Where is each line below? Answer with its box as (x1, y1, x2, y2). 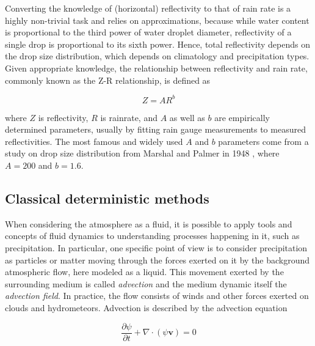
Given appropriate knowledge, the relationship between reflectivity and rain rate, (5, 61, 308, 74)
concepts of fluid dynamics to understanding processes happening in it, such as (5, 229, 300, 242)
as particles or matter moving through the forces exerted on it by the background (5, 253, 310, 266)
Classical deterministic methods (5, 189, 209, 208)
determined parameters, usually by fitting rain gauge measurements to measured (5, 123, 306, 136)
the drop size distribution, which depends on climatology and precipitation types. (5, 50, 310, 62)
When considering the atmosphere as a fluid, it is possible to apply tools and (5, 217, 292, 230)
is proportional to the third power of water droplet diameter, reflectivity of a (5, 26, 292, 39)
